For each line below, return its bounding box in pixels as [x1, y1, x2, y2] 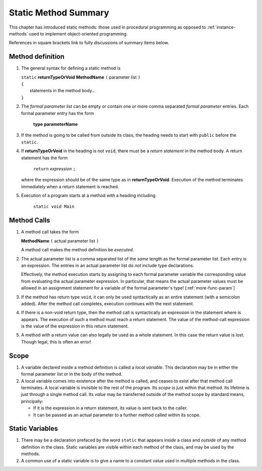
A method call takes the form [21, 229, 79, 235]
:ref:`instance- [207, 24, 236, 30]
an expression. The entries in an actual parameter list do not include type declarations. [21, 262, 194, 268]
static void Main [33, 204, 75, 210]
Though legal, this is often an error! [21, 339, 92, 344]
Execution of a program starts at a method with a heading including [21, 193, 156, 198]
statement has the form [21, 155, 68, 161]
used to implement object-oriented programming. [29, 31, 128, 36]
